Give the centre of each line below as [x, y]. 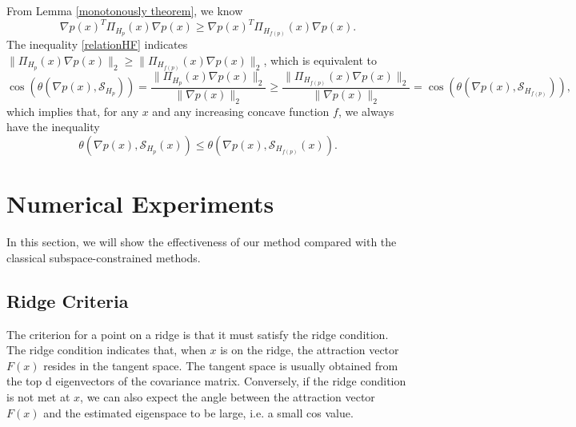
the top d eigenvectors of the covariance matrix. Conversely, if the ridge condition [206, 381]
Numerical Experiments [140, 204]
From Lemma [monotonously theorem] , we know [125, 10]
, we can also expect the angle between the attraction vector [228, 396]
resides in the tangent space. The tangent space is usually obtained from [221, 365]
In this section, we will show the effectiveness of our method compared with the [202, 242]
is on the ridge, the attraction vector [310, 350]
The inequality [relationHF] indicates [97, 44]
